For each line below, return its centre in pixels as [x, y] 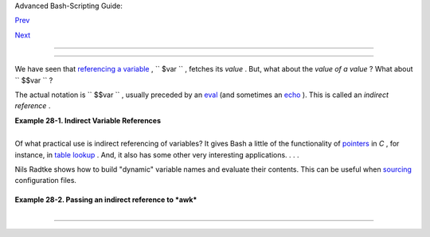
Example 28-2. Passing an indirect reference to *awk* [106, 200]
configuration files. [46, 181]
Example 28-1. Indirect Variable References [88, 120]
